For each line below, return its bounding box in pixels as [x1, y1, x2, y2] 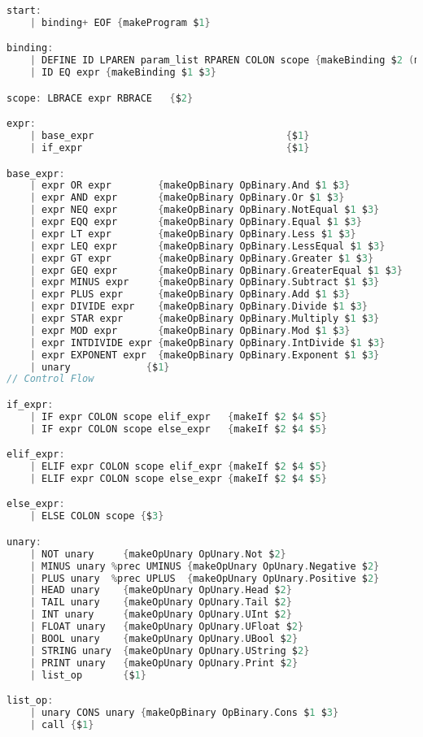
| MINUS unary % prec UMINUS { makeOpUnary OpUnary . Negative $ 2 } [29, 560, 380, 572]
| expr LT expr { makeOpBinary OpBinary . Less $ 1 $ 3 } [29, 228, 356, 240]
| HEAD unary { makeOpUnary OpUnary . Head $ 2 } [29, 584, 292, 596]
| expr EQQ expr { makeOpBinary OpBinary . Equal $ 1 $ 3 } [29, 216, 362, 228]
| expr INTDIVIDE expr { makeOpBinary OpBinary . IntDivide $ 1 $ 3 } [29, 336, 386, 349]
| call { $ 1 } [29, 718, 94, 730]
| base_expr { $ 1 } [29, 130, 310, 142]
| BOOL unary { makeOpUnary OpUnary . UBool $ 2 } [29, 632, 299, 644]
